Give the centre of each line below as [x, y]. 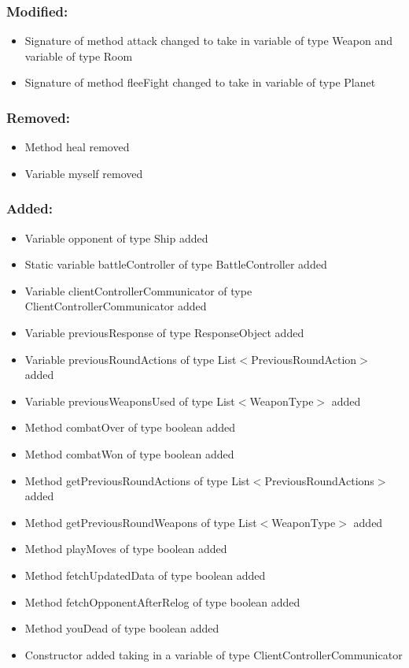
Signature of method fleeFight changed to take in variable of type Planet [200, 82]
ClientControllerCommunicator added [116, 306]
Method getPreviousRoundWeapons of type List [141, 522]
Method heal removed [77, 147]
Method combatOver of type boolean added [130, 427]
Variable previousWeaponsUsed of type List [130, 401]
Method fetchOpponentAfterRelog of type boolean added [162, 601]
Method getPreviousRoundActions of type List [137, 480]
